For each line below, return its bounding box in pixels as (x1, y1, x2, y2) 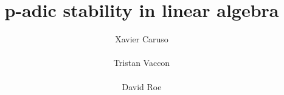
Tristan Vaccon (113, 56, 170, 69)
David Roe (122, 80, 162, 93)
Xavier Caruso (115, 33, 168, 45)
